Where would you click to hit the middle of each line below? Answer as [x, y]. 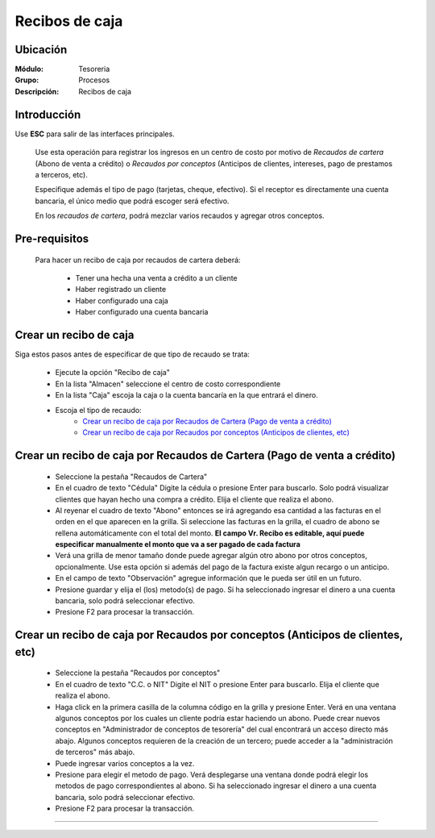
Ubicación [41, 50]
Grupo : [27, 80]
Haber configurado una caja [122, 300]
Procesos [94, 80]
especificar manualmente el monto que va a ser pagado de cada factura [178, 544]
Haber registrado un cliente [121, 290]
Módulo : [29, 69]
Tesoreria [94, 69]
